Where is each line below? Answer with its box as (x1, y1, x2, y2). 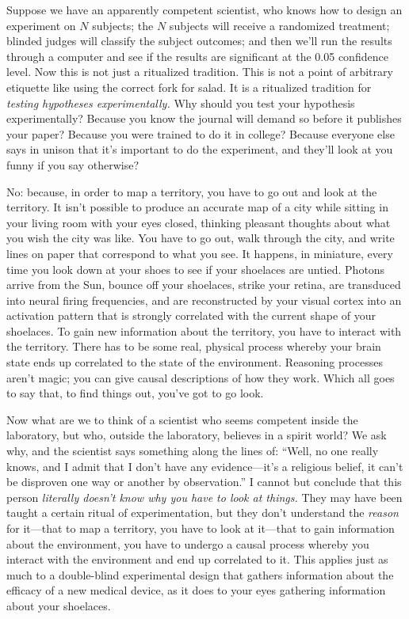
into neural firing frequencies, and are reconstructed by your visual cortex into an (6, 291, 402, 308)
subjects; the (92, 17, 154, 33)
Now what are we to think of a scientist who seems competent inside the (6, 411, 358, 427)
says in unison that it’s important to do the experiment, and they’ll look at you (6, 141, 393, 158)
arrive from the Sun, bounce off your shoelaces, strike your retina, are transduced (6, 276, 401, 293)
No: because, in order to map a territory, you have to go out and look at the (6, 183, 377, 199)
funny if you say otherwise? (6, 156, 140, 173)
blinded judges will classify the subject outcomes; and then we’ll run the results (6, 32, 392, 49)
